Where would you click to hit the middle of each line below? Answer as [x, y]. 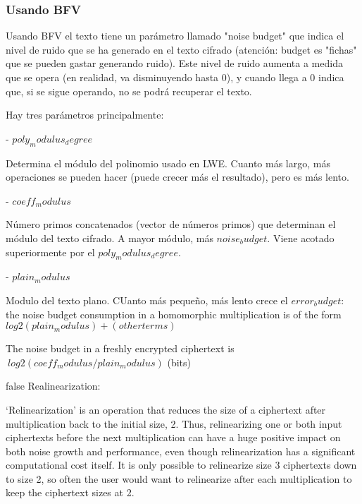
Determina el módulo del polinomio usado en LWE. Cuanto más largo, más [168, 163]
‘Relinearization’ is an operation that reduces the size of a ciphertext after [166, 409]
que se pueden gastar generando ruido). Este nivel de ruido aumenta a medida [174, 63]
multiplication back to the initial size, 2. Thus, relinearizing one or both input [174, 423]
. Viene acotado [301, 238]
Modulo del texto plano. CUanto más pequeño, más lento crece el [147, 300]
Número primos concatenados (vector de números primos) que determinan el [171, 224]
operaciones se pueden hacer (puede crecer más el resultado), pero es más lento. [177, 177]
